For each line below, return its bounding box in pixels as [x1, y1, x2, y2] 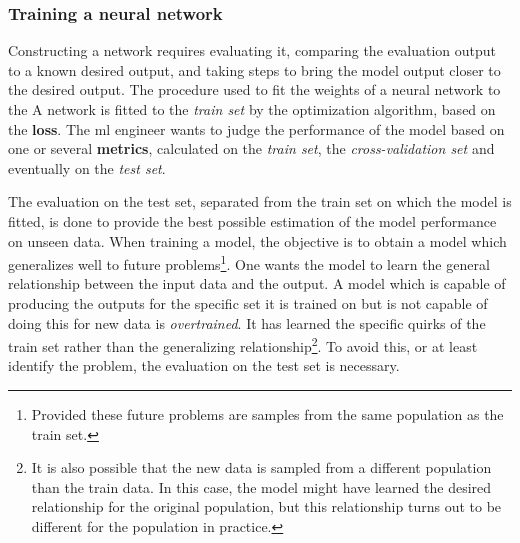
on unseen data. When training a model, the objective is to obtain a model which [8, 230, 507, 251]
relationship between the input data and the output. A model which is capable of [8, 273, 506, 294]
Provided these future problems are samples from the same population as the [31, 404, 504, 425]
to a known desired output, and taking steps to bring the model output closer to [8, 59, 501, 80]
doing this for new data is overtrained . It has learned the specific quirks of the [8, 312, 486, 333]
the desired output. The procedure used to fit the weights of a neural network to [8, 79, 501, 100]
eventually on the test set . [8, 157, 166, 178]
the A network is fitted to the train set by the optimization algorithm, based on [8, 99, 496, 119]
